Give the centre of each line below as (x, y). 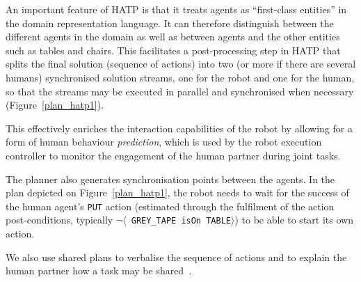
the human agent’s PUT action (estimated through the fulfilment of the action (170, 206)
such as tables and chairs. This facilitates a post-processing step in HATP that (173, 50)
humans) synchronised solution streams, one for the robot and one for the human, (180, 77)
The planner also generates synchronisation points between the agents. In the (170, 179)
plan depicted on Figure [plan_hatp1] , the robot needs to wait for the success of (177, 193)
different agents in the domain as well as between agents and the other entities (173, 37)
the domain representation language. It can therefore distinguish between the (170, 23)
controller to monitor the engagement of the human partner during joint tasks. (173, 155)
